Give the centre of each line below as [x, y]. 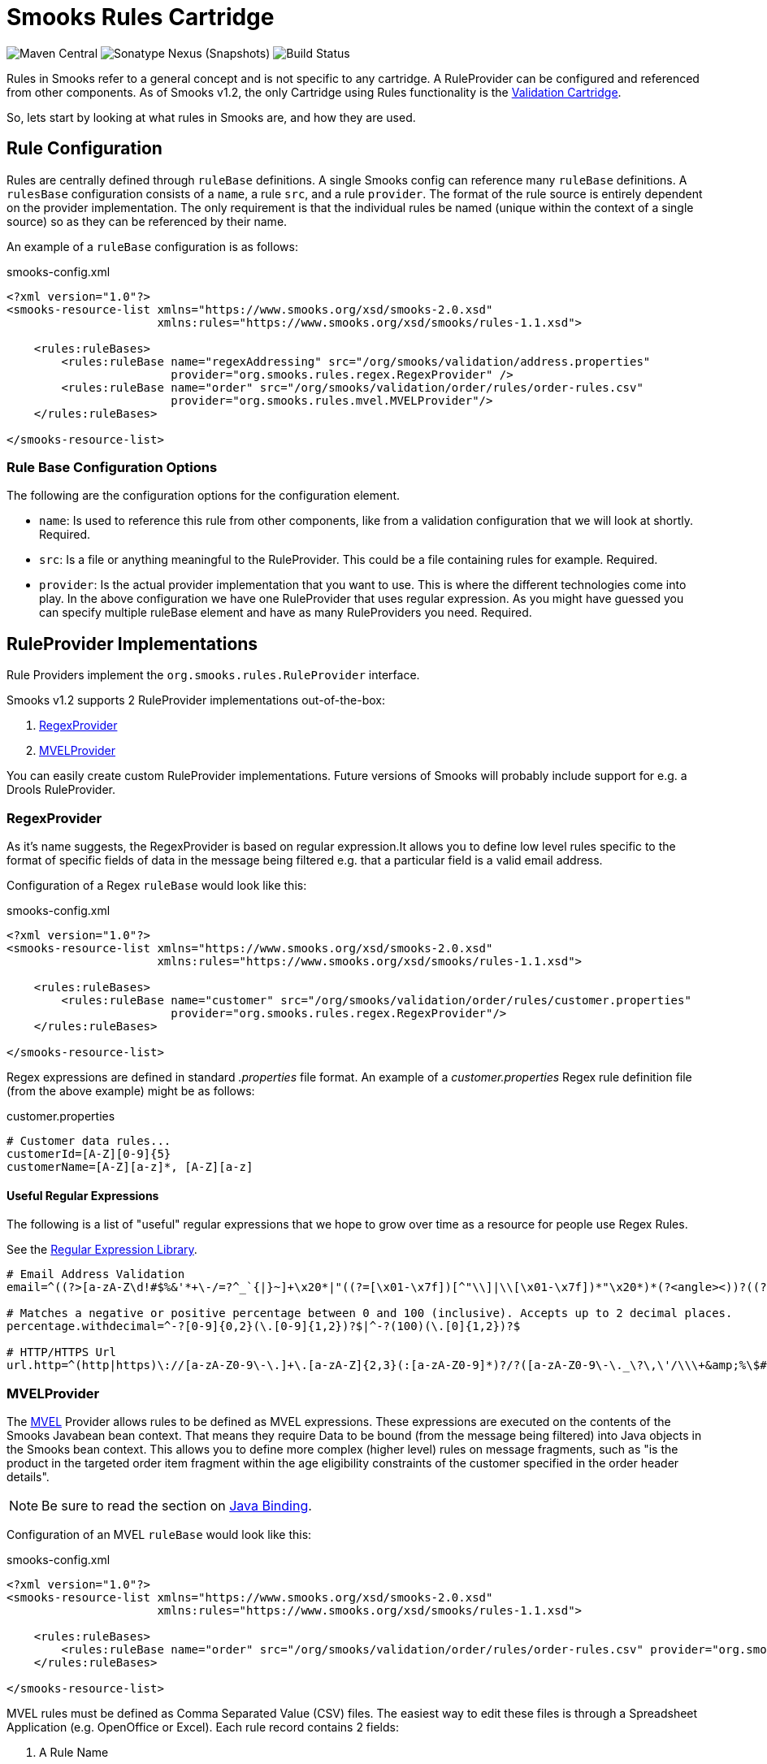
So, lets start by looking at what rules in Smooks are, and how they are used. [211, 117]
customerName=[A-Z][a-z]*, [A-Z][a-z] [130, 1166]
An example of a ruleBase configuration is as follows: [152, 246]
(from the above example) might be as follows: [131, 1090]
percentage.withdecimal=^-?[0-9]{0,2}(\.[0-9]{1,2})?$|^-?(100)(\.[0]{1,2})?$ [264, 1326]
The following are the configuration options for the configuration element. [204, 496]
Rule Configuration [84, 149]
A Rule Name [74, 1752]
